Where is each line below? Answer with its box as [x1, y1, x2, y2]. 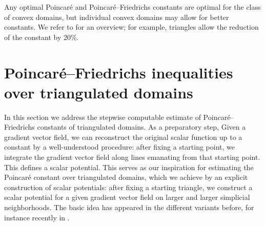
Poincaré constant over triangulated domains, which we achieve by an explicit [4, 172, 248, 182]
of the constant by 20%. [4, 31, 79, 42]
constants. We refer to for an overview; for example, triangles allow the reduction [4, 22, 259, 32]
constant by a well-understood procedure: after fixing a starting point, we [4, 141, 235, 152]
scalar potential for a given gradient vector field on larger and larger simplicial [4, 192, 250, 202]
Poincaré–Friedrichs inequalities [4, 61, 233, 83]
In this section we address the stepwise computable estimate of [4, 111, 201, 122]
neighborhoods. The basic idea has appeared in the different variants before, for [4, 202, 254, 213]
